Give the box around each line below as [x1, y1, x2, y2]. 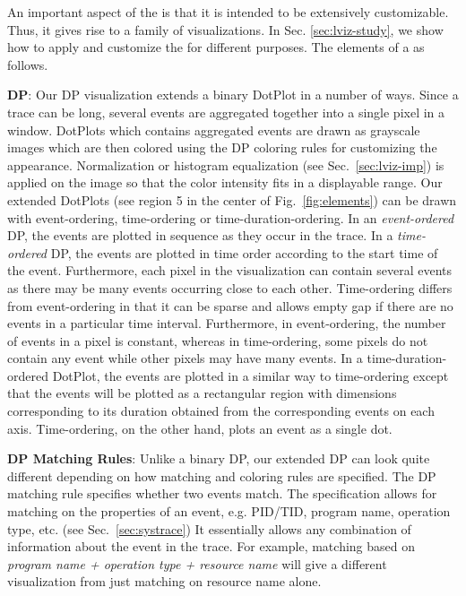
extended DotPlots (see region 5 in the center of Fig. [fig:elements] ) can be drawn [7, 190, 457, 209]
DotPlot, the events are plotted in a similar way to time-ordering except [52, 366, 449, 384]
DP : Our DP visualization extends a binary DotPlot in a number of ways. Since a [7, 85, 459, 104]
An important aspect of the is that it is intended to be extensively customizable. [7, 3, 449, 21]
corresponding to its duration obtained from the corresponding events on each [7, 402, 435, 420]
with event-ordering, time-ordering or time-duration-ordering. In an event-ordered [7, 208, 454, 227]
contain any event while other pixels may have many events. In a [7, 349, 363, 367]
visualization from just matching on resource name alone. [7, 572, 322, 591]
